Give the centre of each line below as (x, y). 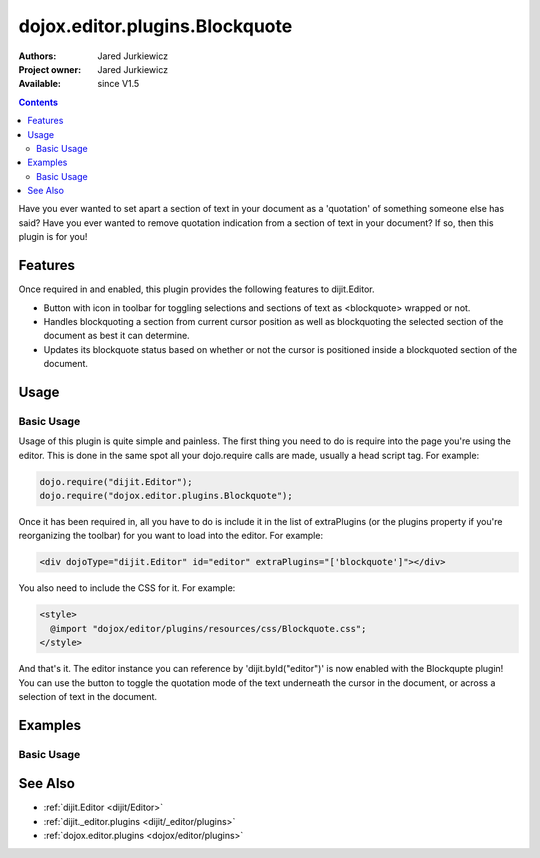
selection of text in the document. (88, 696)
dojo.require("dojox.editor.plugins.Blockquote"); (166, 496)
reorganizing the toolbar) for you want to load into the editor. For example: (171, 536)
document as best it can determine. (116, 336)
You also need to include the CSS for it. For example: (127, 588)
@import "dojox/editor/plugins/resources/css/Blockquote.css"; (208, 628)
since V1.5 (118, 84)
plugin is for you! (53, 237)
